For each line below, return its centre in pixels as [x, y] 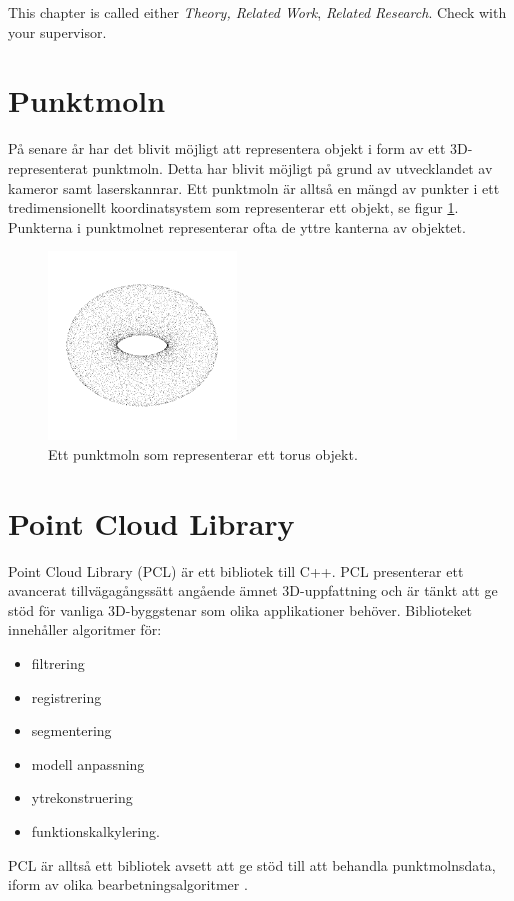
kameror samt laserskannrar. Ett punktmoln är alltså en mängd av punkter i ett [254, 187]
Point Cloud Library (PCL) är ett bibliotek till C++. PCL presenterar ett [236, 570]
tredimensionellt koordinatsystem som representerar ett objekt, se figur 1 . [233, 207]
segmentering [71, 730]
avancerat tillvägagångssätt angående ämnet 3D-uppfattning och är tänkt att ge [253, 590]
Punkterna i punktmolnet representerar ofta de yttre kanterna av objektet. [237, 226]
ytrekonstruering [82, 797]
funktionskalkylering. [95, 830]
